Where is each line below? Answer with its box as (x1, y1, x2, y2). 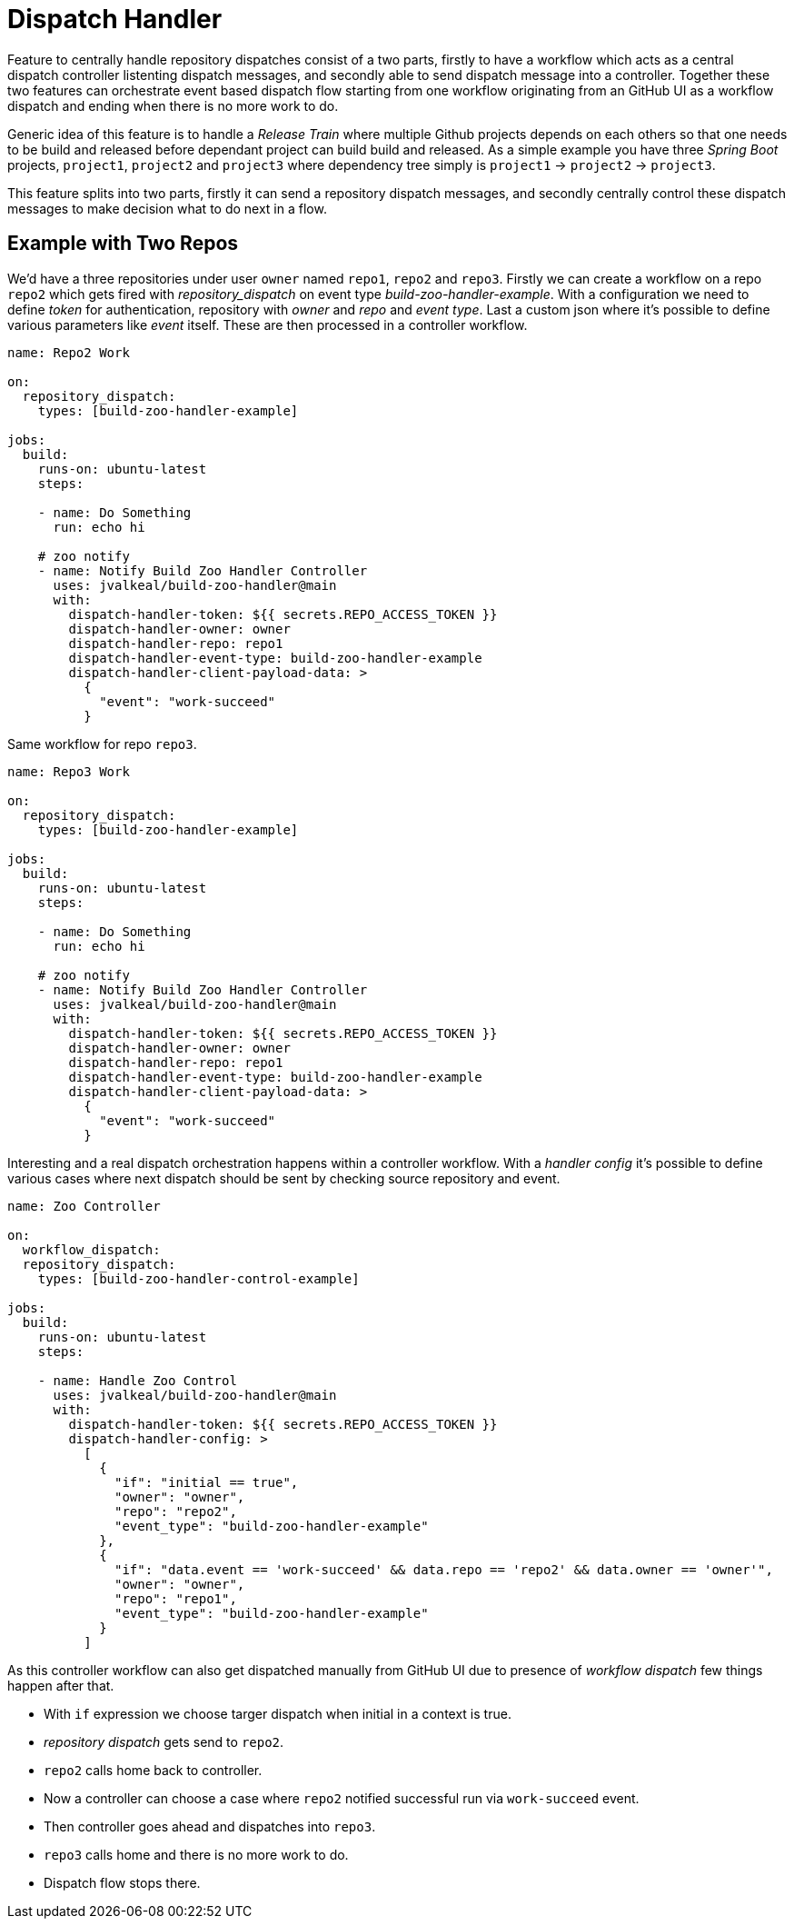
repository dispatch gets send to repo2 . (44, 1733, 284, 1750)
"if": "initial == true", (114, 1474, 299, 1490)
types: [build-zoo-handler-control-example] (37, 1271, 360, 1286)
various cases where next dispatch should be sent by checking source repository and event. (7, 1170, 561, 1186)
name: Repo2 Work (7, 344, 130, 360)
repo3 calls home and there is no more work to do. (44, 1846, 349, 1862)
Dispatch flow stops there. (44, 1874, 201, 1891)
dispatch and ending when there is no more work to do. (7, 97, 339, 114)
